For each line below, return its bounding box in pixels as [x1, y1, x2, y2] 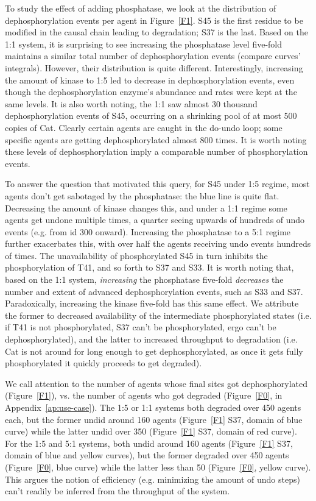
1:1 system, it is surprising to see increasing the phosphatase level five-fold [5, 37, 282, 50]
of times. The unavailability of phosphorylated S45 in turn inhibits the [5, 249, 268, 261]
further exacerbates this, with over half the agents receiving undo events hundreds [5, 237, 311, 250]
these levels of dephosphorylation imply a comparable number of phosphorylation [5, 145, 308, 158]
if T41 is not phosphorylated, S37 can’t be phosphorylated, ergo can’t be [5, 321, 276, 333]
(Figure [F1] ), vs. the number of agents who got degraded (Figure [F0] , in [5, 389, 283, 402]
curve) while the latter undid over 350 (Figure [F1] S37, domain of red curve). [5, 425, 297, 438]
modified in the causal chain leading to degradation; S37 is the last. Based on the [5, 26, 308, 38]
